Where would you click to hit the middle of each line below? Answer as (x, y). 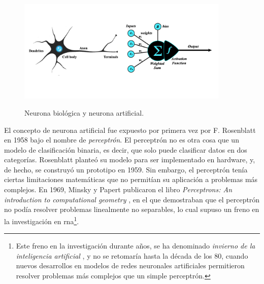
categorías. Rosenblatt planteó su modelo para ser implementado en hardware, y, (130, 159)
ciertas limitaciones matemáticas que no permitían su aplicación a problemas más (131, 179)
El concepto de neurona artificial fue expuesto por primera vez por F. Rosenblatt (130, 130)
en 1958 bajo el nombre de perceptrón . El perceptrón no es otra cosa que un (122, 140)
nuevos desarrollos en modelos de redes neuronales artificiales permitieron (130, 265)
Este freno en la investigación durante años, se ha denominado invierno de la (136, 246)
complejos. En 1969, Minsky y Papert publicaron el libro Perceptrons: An (118, 189)
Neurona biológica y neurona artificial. (84, 112)
